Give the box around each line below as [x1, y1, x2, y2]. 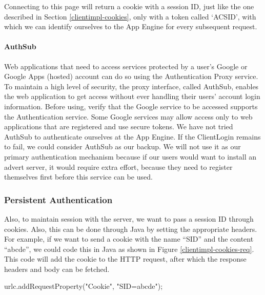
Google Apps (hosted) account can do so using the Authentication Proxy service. [4, 71, 258, 82]
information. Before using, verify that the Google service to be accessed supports [4, 101, 258, 111]
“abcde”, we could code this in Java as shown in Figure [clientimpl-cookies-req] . [4, 243, 254, 254]
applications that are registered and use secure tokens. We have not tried [4, 121, 233, 132]
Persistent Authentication [4, 193, 113, 206]
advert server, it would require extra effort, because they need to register [4, 161, 233, 172]
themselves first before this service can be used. [4, 171, 153, 182]
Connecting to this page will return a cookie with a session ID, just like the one [4, 1, 254, 11]
